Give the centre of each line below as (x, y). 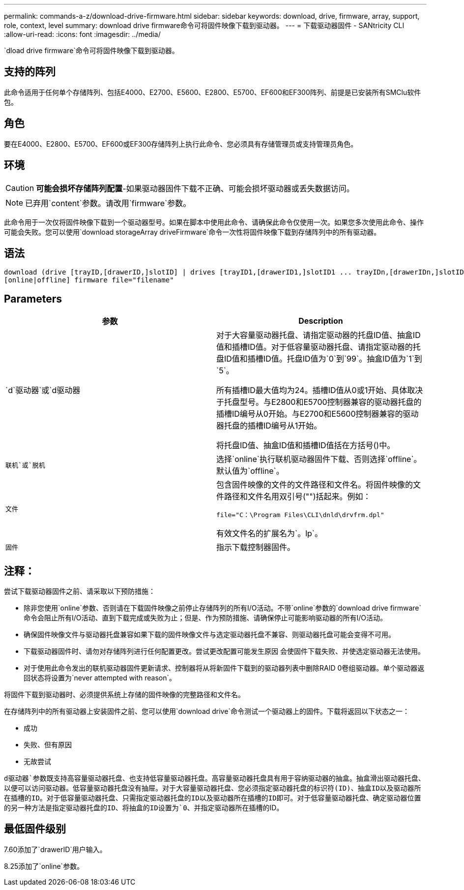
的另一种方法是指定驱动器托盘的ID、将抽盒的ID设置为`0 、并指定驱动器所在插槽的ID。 (144, 808)
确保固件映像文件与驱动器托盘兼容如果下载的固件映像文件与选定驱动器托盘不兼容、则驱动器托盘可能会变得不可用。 (209, 635)
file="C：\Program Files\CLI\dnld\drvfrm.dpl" (300, 515)
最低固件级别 (35, 829)
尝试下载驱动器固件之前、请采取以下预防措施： (80, 591)
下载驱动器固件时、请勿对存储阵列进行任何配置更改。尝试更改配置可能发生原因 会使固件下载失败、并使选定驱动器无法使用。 (224, 651)
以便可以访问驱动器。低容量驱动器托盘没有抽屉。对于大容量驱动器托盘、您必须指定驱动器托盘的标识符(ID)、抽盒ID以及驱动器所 (213, 788)
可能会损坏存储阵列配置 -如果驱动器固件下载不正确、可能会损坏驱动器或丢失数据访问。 (195, 188)
